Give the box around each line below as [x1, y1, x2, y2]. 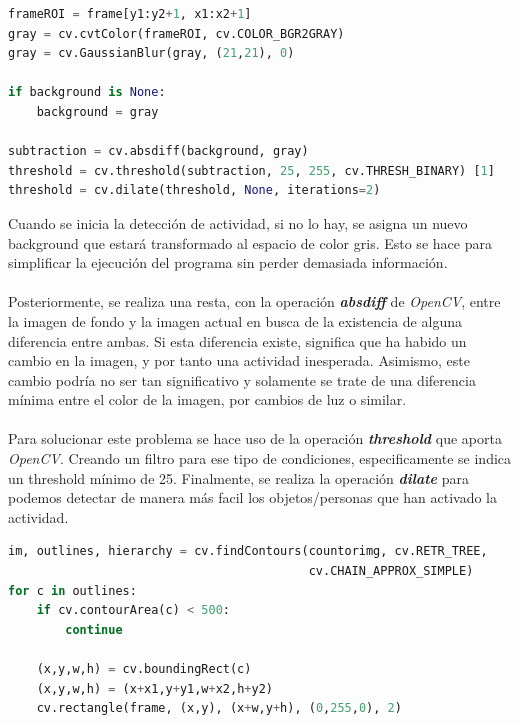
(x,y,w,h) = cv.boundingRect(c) [36, 662, 252, 676]
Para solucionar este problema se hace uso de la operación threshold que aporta [8, 428, 502, 449]
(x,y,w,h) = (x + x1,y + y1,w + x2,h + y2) [36, 681, 273, 696]
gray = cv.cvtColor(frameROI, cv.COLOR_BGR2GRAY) [8, 26, 345, 41]
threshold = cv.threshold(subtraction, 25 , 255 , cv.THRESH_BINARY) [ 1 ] [8, 163, 495, 178]
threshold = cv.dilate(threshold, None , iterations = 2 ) [8, 183, 381, 198]
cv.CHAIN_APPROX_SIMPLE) [308, 564, 474, 579]
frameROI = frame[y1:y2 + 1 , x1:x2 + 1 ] [8, 7, 252, 21]
